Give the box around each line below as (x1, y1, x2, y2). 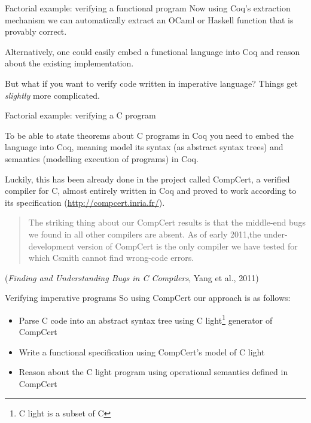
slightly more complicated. (5, 89, 100, 101)
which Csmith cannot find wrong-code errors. (28, 251, 194, 264)
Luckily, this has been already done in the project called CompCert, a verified (5, 172, 290, 185)
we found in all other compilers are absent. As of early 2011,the (28, 227, 261, 240)
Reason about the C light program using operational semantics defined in (19, 366, 288, 378)
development (28, 239, 75, 252)
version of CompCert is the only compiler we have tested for (77, 239, 298, 252)
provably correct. (5, 25, 67, 38)
